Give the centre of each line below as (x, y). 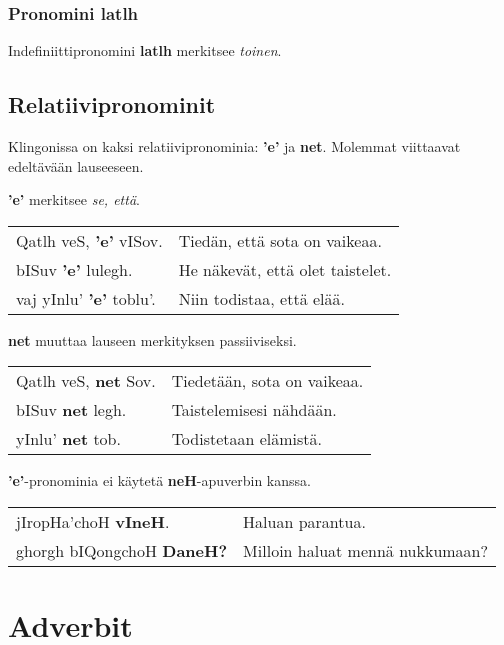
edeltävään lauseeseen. (76, 165)
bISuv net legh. (71, 410)
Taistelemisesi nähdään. (254, 410)
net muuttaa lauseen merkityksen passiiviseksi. (152, 339)
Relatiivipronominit (112, 104)
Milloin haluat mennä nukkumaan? (366, 550)
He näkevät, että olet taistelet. (285, 269)
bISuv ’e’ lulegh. (74, 269)
